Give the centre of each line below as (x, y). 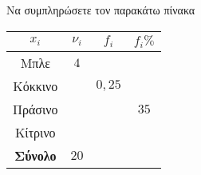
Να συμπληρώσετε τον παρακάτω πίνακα (101, 10)
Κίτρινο (35, 132)
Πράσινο (35, 109)
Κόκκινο (35, 86)
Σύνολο (35, 155)
